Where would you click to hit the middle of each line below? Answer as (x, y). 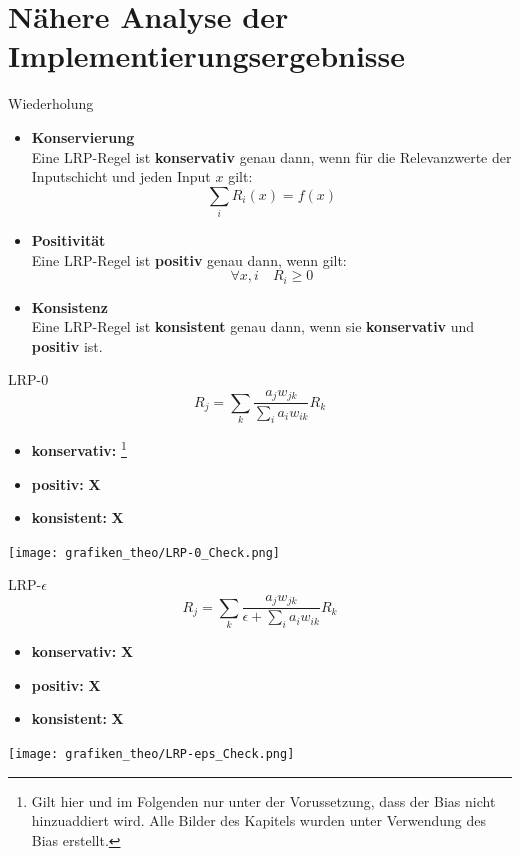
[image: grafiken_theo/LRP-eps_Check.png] (151, 754)
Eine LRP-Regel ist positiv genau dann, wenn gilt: (189, 259)
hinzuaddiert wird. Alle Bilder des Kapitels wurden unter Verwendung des (258, 820)
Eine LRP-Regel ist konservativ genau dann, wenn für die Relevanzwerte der (271, 156)
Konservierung (83, 136)
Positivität (68, 240)
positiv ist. (67, 345)
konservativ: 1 (79, 448)
